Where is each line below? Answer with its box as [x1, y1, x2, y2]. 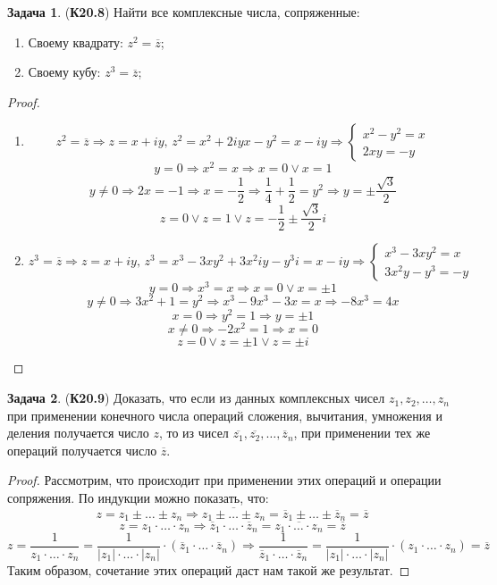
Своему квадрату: [28, 32, 123, 51]
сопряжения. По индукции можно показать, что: [7, 489, 269, 507]
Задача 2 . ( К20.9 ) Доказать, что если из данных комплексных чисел [7, 389, 385, 407]
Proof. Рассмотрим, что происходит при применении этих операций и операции [7, 471, 442, 489]
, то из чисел [158, 423, 229, 442]
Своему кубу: [28, 63, 101, 81]
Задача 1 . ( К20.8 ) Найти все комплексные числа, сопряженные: [7, 3, 360, 21]
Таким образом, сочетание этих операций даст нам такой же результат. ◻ [7, 561, 410, 580]
